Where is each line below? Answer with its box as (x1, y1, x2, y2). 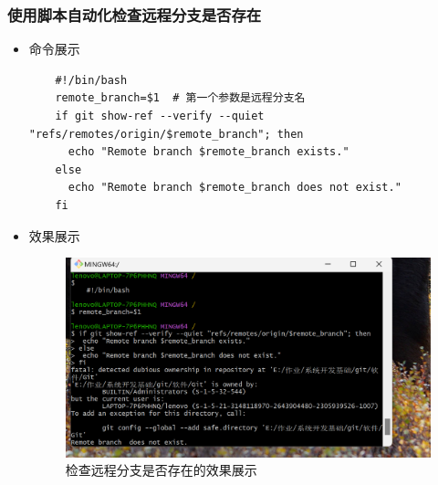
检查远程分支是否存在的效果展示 (65, 460, 257, 480)
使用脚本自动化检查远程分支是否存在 (7, 3, 262, 26)
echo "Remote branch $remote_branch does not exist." (68, 181, 401, 195)
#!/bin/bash (55, 73, 128, 87)
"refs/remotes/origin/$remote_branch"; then (28, 127, 304, 141)
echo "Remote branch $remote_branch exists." (68, 145, 349, 159)
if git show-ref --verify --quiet (55, 110, 265, 122)
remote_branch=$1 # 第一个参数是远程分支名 (55, 91, 306, 105)
